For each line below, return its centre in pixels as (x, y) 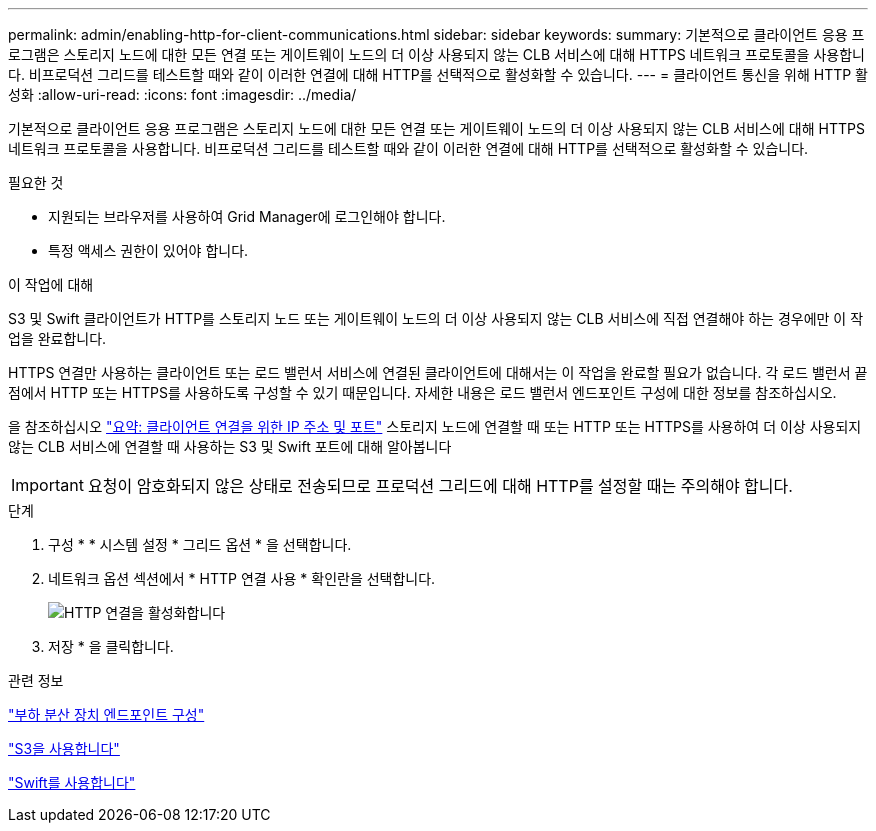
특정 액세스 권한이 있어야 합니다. (148, 250)
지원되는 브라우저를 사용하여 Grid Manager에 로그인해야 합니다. (247, 216)
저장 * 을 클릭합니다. (111, 646)
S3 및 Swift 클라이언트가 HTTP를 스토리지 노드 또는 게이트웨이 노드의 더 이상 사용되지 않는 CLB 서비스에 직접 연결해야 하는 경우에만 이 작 (436, 318)
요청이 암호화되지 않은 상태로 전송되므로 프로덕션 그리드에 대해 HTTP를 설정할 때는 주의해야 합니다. (440, 486)
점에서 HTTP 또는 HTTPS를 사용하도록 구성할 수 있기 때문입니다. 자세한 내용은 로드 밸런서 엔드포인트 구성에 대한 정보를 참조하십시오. (422, 392)
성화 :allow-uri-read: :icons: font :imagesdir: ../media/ (182, 94)
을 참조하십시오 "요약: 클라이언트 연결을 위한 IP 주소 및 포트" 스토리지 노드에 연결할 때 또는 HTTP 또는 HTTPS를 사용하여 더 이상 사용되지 (435, 426)
